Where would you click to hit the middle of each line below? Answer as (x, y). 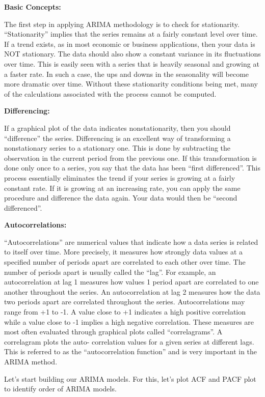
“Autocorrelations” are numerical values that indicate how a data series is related (131, 242)
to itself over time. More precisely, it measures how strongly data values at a (124, 252)
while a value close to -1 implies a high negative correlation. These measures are (129, 321)
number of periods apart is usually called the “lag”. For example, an (110, 272)
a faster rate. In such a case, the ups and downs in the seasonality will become (127, 74)
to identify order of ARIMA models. (60, 389)
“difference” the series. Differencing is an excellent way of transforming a (117, 138)
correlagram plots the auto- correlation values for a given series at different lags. (129, 341)
